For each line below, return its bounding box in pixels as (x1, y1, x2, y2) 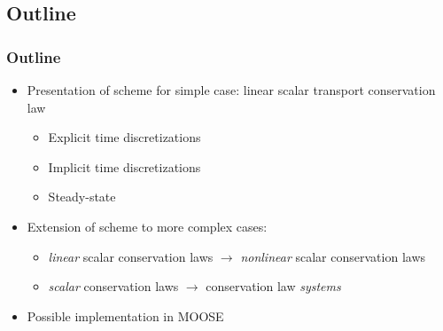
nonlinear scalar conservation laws (240, 247, 425, 265)
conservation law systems (206, 277, 341, 296)
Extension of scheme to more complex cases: (27, 217, 268, 235)
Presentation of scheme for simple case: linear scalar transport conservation (27, 81, 436, 99)
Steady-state (48, 187, 116, 206)
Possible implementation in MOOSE (27, 306, 224, 325)
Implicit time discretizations (48, 157, 201, 176)
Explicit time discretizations (48, 128, 201, 146)
